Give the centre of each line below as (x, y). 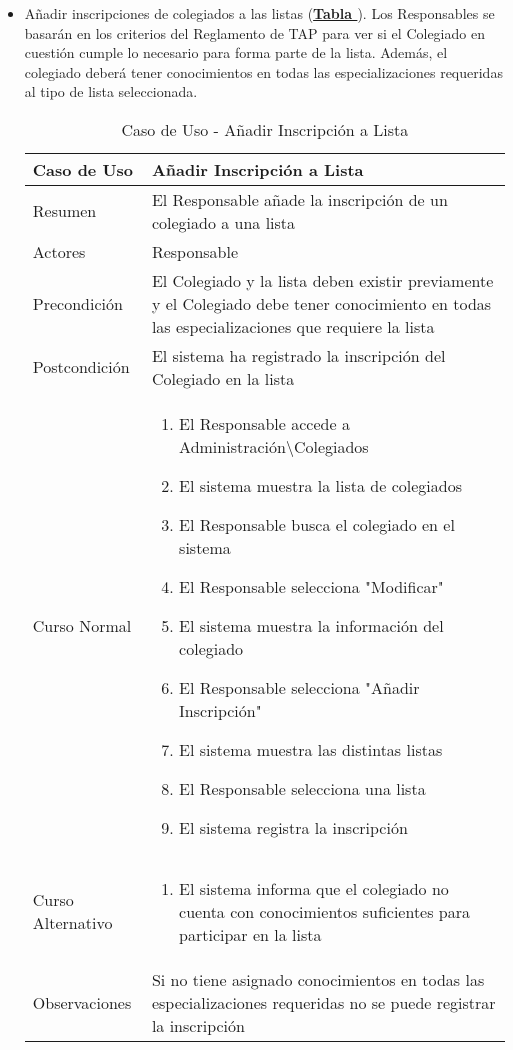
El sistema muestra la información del (311, 625)
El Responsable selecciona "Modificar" (311, 586)
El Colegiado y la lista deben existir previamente (322, 280)
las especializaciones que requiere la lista (293, 326)
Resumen (64, 211)
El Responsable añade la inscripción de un (299, 199)
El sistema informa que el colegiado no (314, 888)
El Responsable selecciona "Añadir (299, 687)
